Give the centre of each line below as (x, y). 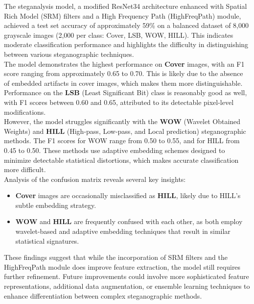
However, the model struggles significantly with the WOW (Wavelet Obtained (122, 121)
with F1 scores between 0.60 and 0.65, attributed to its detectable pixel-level (119, 102)
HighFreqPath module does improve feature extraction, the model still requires (122, 266)
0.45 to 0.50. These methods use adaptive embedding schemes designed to (115, 150)
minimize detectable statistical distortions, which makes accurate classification (121, 160)
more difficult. (25, 169)
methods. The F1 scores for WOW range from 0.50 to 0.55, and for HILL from (122, 140)
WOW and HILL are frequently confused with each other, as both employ (129, 221)
